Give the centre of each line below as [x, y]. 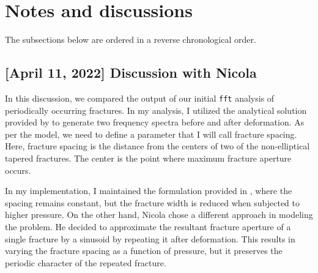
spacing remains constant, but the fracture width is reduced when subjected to [152, 202]
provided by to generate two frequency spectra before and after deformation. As [155, 122]
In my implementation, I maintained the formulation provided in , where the [149, 191]
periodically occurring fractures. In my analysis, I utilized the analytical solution [156, 110]
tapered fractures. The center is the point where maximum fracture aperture [148, 158]
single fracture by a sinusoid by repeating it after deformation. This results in [150, 238]
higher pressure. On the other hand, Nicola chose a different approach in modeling [159, 215]
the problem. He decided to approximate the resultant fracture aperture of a [148, 226]
